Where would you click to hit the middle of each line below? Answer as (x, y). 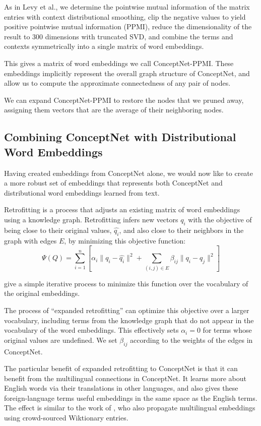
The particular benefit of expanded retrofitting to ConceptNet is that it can (121, 368)
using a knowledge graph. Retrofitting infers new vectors (91, 219)
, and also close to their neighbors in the (181, 230)
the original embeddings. (42, 293)
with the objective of (220, 219)
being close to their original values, (58, 230)
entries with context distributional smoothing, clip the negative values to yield (125, 16)
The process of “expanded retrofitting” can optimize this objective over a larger (127, 310)
